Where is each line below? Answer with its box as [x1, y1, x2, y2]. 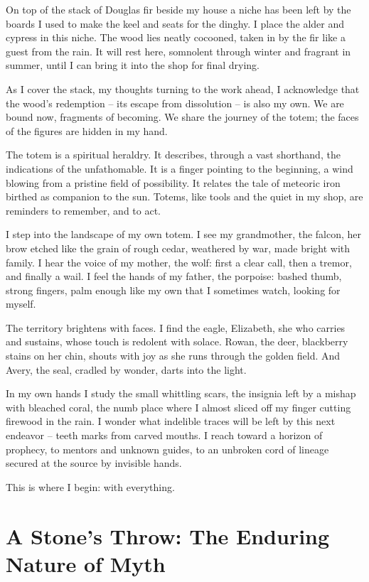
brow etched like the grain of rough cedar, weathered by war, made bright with [6, 240, 351, 255]
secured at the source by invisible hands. [6, 456, 182, 470]
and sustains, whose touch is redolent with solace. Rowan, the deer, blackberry [6, 334, 348, 349]
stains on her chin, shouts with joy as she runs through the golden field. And [6, 348, 341, 363]
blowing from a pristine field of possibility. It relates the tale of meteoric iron [6, 175, 341, 190]
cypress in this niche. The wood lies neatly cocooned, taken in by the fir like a [6, 30, 346, 45]
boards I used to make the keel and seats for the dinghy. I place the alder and [6, 16, 345, 31]
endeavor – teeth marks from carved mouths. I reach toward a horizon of [6, 428, 323, 443]
